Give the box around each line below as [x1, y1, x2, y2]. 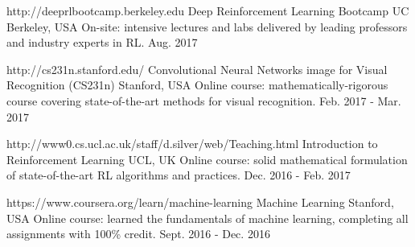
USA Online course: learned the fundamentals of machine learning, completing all [6, 209, 409, 226]
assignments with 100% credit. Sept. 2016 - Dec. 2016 [6, 225, 270, 242]
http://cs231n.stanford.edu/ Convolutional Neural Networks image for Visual [6, 60, 388, 77]
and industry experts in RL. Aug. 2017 [6, 34, 198, 51]
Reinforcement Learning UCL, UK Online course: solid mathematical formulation [6, 150, 408, 167]
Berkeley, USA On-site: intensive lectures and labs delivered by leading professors [6, 18, 408, 35]
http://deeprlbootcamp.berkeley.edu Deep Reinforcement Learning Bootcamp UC [6, 2, 409, 19]
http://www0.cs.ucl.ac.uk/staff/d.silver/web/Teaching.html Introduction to [6, 135, 378, 152]
